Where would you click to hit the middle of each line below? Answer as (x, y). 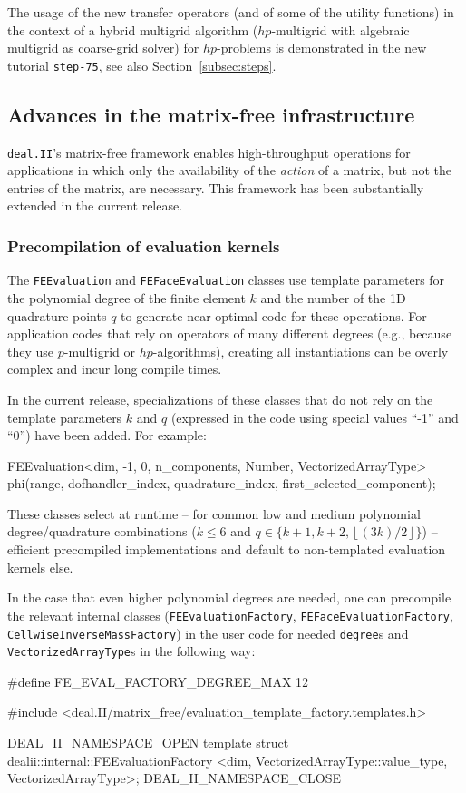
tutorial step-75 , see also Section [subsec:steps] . (142, 65)
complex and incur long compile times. (115, 369)
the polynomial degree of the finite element (126, 297)
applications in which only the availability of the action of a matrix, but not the (230, 170)
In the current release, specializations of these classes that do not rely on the (220, 399)
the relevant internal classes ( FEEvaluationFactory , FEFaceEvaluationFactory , (230, 615)
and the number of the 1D (333, 297)
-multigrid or (99, 351)
